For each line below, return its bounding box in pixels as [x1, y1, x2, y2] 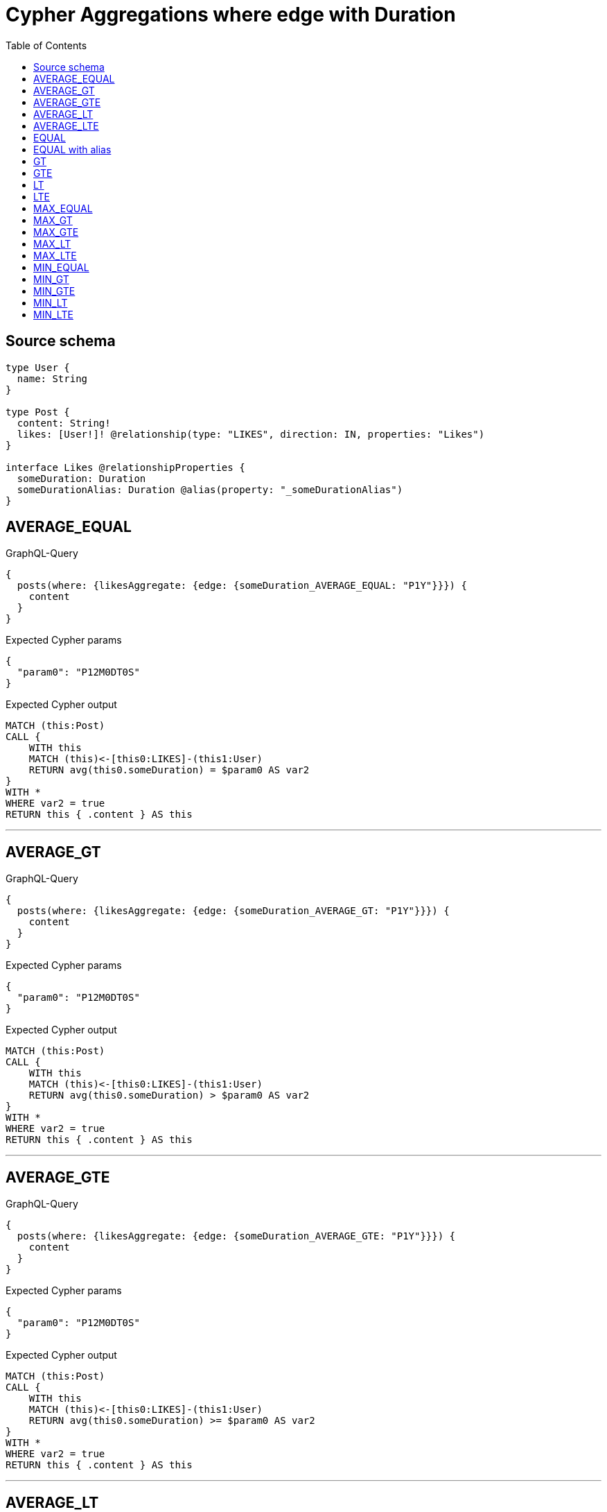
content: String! [17, 417, 111, 429]
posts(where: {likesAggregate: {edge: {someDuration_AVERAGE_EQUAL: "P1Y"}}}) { [17, 580, 467, 592]
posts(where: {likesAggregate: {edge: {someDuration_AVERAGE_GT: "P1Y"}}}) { [17, 905, 450, 917]
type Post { [6, 406, 70, 418]
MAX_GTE [33, 225, 79, 238]
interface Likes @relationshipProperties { [6, 461, 245, 473]
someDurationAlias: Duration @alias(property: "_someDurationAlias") [17, 483, 403, 495]
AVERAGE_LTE [33, 119, 99, 132]
